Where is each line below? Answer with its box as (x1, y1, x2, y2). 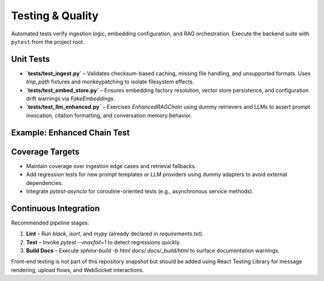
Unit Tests (11, 54, 50, 64)
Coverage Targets (11, 147, 80, 157)
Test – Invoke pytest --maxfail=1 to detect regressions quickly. (26, 238, 181, 246)
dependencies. (26, 179, 63, 186)
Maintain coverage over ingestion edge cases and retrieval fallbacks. (26, 162, 197, 169)
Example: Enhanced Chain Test (11, 127, 130, 137)
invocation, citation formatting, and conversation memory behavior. (26, 112, 192, 119)
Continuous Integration (11, 203, 100, 213)
